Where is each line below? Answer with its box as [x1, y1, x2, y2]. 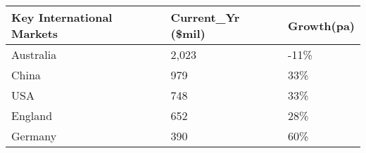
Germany [11, 128, 57, 144]
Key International [11, 9, 113, 25]
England [11, 107, 53, 124]
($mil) [170, 25, 206, 41]
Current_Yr [170, 9, 240, 25]
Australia [11, 46, 57, 62]
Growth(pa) [288, 17, 355, 34]
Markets [11, 25, 58, 41]
